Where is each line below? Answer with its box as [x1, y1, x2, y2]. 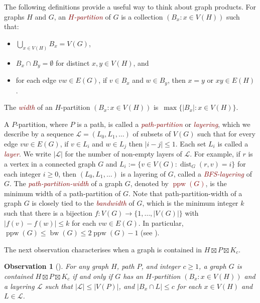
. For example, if [190, 148, 240, 159]
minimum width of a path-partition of [4, 188, 121, 198]
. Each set [175, 138, 206, 148]
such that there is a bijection [4, 207, 92, 218]
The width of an [4, 102, 53, 112]
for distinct [55, 57, 90, 68]
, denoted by [130, 178, 169, 189]
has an [123, 270, 144, 281]
